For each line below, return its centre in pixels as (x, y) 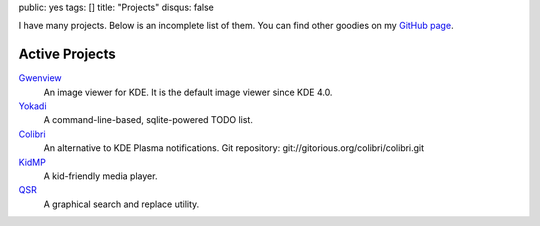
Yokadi (32, 106)
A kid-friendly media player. (100, 176)
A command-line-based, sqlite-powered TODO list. (148, 120)
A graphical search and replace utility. (121, 204)
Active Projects (67, 54)
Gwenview (40, 78)
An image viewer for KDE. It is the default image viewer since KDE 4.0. (188, 92)
